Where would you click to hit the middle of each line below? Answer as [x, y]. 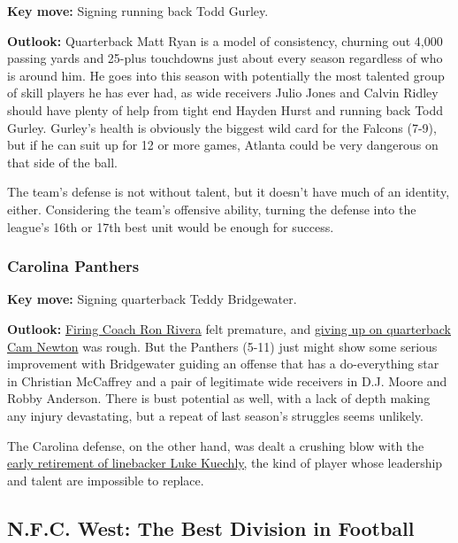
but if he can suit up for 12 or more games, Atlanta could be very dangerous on [223, 145]
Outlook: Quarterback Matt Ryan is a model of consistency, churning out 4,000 [225, 40]
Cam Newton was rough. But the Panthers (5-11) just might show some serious [222, 346]
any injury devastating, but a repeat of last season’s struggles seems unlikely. [215, 415]
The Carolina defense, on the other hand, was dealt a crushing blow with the [216, 445]
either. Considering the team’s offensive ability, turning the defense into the [212, 209]
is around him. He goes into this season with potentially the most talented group [226, 75]
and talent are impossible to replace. [106, 480]
